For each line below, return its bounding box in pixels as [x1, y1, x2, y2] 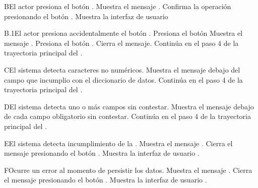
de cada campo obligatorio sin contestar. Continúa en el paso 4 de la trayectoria [4, 111, 251, 121]
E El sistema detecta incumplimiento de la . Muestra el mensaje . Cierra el [4, 138, 233, 148]
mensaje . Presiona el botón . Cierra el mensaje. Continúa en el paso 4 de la [4, 37, 239, 48]
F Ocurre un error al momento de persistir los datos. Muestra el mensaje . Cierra [4, 164, 252, 175]
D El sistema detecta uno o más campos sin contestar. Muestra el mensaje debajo [4, 101, 254, 111]
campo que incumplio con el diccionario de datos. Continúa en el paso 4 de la [4, 74, 243, 85]
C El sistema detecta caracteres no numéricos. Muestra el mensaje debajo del [4, 64, 240, 75]
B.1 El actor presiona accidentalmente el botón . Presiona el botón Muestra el [4, 28, 243, 38]
